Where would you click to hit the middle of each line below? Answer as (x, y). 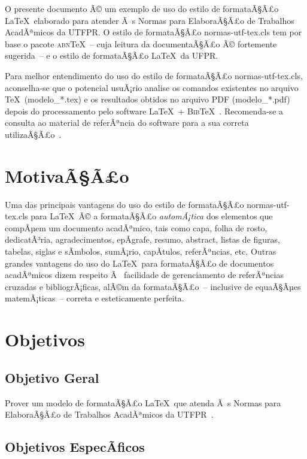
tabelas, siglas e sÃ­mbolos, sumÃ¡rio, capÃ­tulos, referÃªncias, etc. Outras (141, 251)
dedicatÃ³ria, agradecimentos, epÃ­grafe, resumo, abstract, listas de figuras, (142, 239)
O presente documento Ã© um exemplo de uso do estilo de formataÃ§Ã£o (142, 8)
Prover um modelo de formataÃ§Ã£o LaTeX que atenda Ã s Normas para (143, 402)
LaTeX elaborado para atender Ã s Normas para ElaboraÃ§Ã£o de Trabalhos (150, 20)
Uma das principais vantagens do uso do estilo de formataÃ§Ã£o (124, 204)
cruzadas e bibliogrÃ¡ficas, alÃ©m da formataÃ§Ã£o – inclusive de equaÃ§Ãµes (153, 286)
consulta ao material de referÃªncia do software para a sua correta (127, 123)
